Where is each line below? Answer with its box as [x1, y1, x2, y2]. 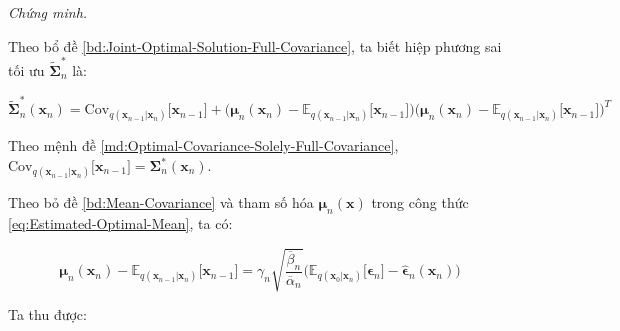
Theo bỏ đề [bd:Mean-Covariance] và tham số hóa [8, 192, 314, 213]
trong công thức [371, 192, 469, 213]
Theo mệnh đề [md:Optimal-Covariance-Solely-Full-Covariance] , [8, 135, 399, 156]
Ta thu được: [8, 304, 87, 325]
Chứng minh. [8, 2, 88, 22]
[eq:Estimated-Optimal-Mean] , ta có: [8, 212, 233, 233]
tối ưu [8, 59, 45, 80]
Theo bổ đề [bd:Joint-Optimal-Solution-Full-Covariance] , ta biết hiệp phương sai [8, 35, 502, 56]
